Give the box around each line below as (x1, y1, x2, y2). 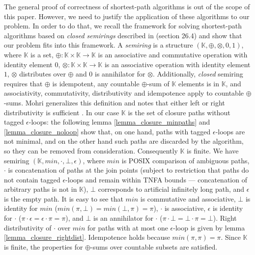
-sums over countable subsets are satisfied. (90, 241, 218, 252)
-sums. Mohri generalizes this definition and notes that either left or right (4, 97, 225, 107)
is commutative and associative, (140, 193, 236, 204)
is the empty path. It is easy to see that (4, 193, 123, 204)
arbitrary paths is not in (4, 184, 77, 194)
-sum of (147, 78, 170, 88)
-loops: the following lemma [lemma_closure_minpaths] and (28, 117, 210, 127)
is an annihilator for (93, 213, 153, 223)
